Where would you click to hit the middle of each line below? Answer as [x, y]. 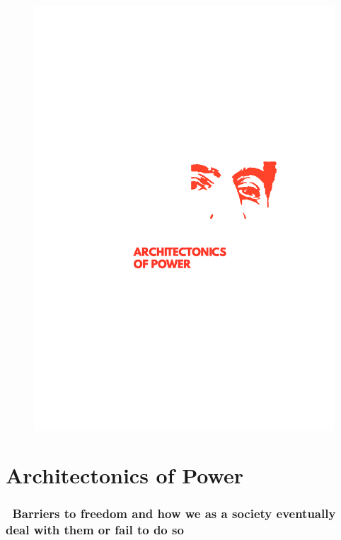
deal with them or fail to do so [95, 530]
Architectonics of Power [125, 475]
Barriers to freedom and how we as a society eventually [174, 513]
